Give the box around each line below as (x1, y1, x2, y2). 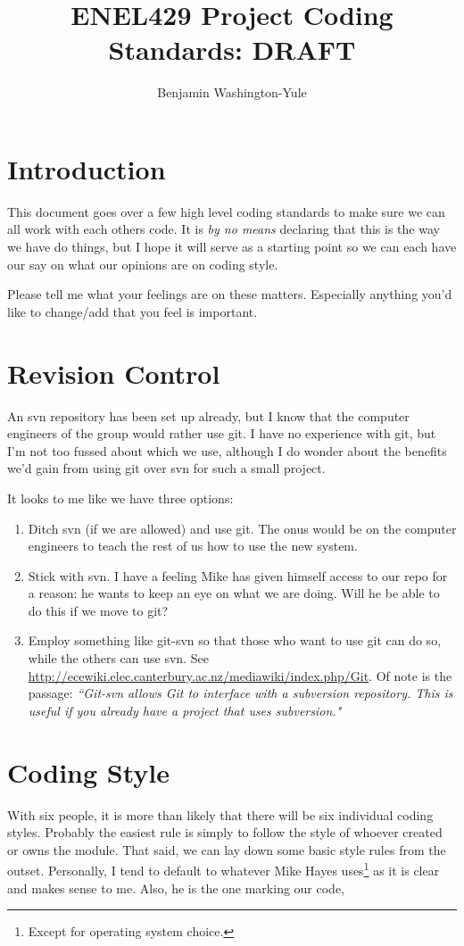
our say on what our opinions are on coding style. (7, 254, 278, 273)
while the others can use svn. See (28, 649, 209, 668)
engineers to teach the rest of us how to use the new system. (28, 536, 358, 555)
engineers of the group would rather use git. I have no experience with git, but (7, 424, 436, 443)
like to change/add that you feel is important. (7, 302, 258, 320)
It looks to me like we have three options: (7, 488, 234, 507)
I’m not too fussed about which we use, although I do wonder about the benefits (7, 441, 447, 460)
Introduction (7, 150, 166, 187)
